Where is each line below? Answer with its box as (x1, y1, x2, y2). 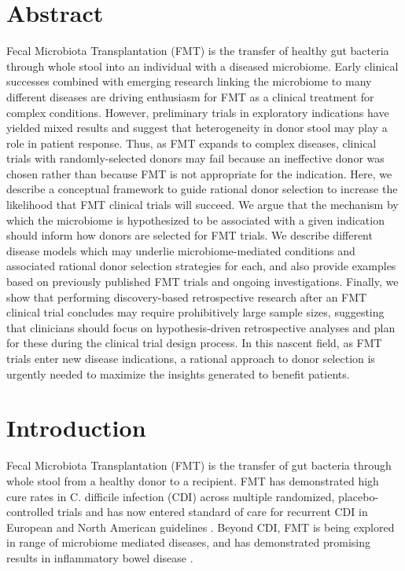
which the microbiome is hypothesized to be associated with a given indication (6, 211, 385, 228)
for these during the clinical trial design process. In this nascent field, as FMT (6, 335, 382, 351)
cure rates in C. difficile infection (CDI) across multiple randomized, (6, 488, 335, 504)
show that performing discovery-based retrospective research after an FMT (6, 288, 367, 305)
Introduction (6, 412, 146, 444)
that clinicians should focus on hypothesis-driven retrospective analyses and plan (6, 319, 396, 335)
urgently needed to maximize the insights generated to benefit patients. (6, 365, 350, 382)
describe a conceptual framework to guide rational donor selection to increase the (6, 181, 398, 197)
